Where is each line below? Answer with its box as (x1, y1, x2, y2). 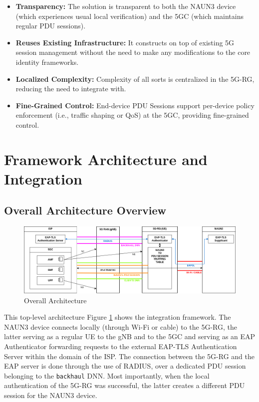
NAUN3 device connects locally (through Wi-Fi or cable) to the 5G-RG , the (4, 321, 238, 332)
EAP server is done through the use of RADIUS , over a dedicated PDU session (4, 361, 246, 371)
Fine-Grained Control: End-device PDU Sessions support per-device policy (15, 100, 255, 110)
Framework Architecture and (4, 149, 208, 169)
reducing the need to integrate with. (15, 83, 126, 94)
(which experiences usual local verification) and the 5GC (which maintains (15, 10, 244, 21)
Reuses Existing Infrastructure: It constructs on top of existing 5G (15, 37, 235, 47)
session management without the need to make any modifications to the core (15, 47, 251, 57)
